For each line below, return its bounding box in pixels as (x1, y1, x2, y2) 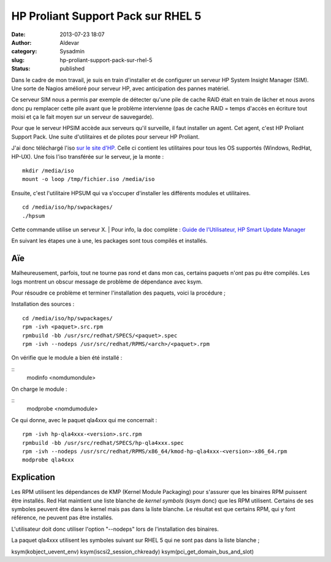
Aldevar (59, 39, 80, 46)
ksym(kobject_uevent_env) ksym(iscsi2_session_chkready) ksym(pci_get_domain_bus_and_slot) (11, 548, 254, 555)
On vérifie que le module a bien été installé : (11, 354, 123, 361)
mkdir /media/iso (22, 167, 74, 174)
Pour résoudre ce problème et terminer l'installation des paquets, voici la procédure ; (11, 289, 226, 297)
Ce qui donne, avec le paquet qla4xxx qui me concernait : (11, 416, 158, 423)
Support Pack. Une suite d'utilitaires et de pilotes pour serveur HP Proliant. (11, 133, 200, 140)
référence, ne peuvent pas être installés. (11, 514, 113, 522)
